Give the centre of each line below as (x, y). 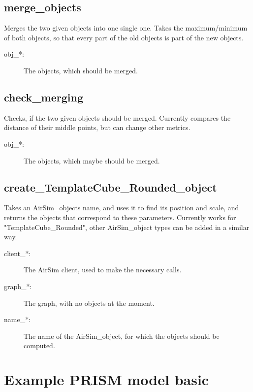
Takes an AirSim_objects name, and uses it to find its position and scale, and (122, 208)
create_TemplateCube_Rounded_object (111, 187)
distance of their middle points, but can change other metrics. (97, 127)
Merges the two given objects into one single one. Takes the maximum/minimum (126, 28)
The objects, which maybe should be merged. (92, 160)
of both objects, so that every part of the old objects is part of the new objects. (124, 37)
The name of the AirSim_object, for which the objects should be (122, 336)
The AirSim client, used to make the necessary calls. (103, 270)
